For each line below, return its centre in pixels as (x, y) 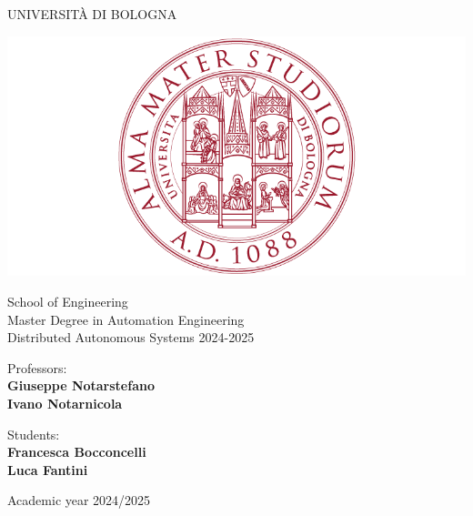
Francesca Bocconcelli (77, 452)
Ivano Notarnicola (65, 404)
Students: (34, 434)
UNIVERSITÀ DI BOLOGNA (92, 14)
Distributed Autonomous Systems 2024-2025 (131, 337)
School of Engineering (68, 302)
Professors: (37, 367)
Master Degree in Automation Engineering (126, 319)
